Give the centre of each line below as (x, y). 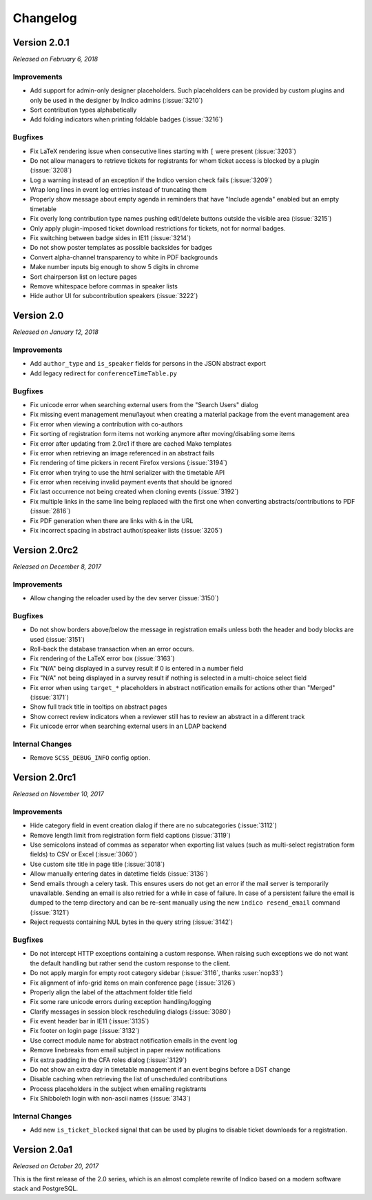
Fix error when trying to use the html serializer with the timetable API (127, 472)
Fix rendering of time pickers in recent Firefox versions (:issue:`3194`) (128, 463)
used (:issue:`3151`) (58, 639)
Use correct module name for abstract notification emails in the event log (134, 1040)
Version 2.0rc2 (45, 550)
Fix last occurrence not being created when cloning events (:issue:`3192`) (134, 492)
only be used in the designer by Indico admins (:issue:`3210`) (116, 100)
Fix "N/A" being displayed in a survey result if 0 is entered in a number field (137, 668)
